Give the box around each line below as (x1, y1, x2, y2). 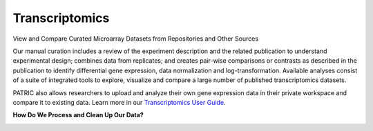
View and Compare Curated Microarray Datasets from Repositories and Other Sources (12, 34, 259, 43)
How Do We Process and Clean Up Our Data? (12, 111, 144, 119)
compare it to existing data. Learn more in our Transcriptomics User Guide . (12, 98, 226, 106)
